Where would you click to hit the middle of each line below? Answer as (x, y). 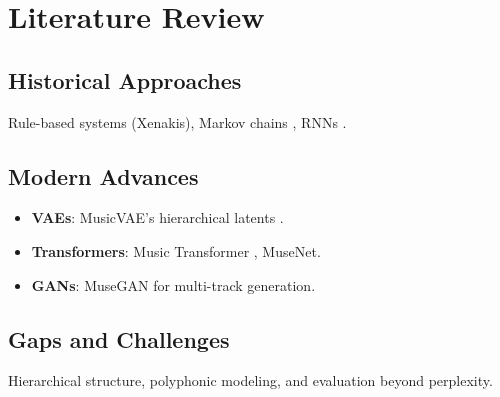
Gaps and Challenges (119, 338)
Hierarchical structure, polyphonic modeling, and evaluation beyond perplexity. (250, 380)
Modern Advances (103, 175)
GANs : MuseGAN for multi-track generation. (173, 284)
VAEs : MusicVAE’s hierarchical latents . (157, 217)
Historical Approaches (125, 79)
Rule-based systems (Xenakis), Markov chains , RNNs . (177, 121)
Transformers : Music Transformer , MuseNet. (176, 250)
